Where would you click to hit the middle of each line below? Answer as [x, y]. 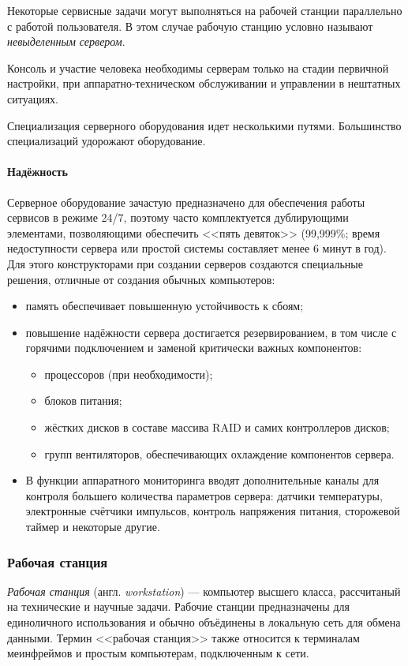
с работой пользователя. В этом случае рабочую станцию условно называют [190, 26]
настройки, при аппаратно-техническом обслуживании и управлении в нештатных [204, 83]
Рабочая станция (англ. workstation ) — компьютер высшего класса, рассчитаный [204, 591]
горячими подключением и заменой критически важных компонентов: [194, 348]
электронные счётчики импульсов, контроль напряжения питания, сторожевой [213, 511]
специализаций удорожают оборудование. [107, 141]
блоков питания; [83, 400]
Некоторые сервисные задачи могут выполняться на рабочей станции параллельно [205, 10]
